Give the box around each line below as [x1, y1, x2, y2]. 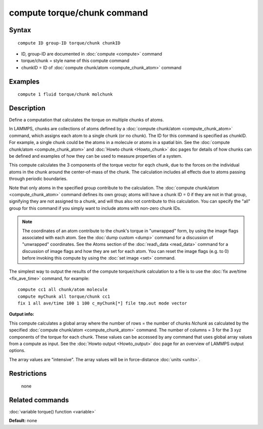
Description [9, 104, 46, 112]
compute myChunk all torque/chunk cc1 [18, 293, 111, 299]
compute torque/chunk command [9, 7, 148, 18]
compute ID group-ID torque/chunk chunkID [18, 40, 121, 46]
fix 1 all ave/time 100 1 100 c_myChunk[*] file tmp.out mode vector [18, 301, 188, 306]
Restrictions [9, 369, 47, 378]
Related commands [9, 396, 69, 404]
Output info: [9, 311, 34, 317]
